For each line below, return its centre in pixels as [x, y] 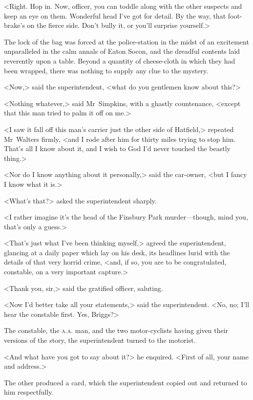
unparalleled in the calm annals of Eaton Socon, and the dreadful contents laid [122, 51]
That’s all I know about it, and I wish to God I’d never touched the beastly [117, 148]
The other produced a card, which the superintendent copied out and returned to [126, 382]
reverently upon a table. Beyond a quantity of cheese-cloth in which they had [120, 60]
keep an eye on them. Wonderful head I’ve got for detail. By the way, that [115, 15]
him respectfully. [29, 392]
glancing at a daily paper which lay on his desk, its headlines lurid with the [117, 252]
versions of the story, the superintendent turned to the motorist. [100, 340]
